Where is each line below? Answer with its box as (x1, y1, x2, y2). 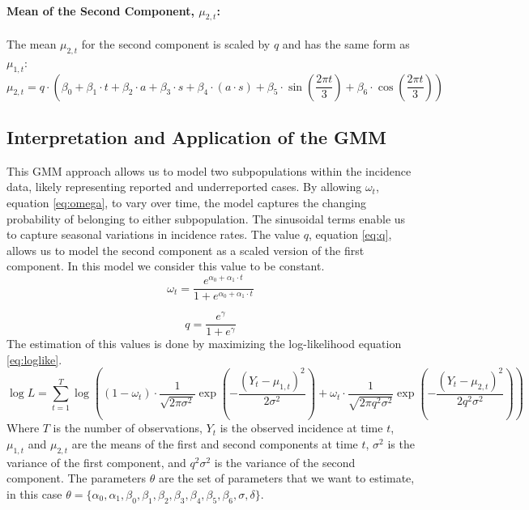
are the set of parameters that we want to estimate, (158, 470, 415, 487)
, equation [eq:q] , (308, 226, 392, 243)
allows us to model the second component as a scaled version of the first (6, 241, 365, 258)
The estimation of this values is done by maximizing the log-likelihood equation (6, 335, 402, 352)
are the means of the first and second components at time (71, 436, 358, 453)
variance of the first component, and (6, 453, 186, 470)
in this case (6, 486, 62, 502)
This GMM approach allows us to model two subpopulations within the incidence (6, 162, 412, 179)
